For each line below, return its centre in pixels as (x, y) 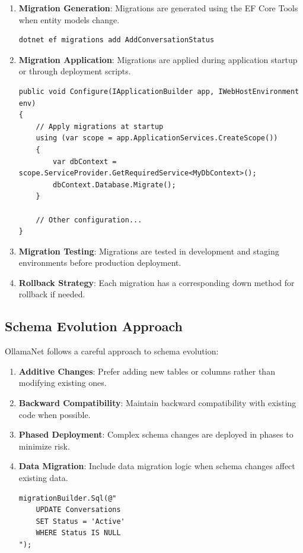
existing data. (43, 478)
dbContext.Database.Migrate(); (114, 185)
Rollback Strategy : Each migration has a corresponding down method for (157, 282)
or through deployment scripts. (75, 71)
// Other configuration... (89, 220)
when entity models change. (69, 19)
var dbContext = (85, 161)
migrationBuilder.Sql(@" (68, 498)
